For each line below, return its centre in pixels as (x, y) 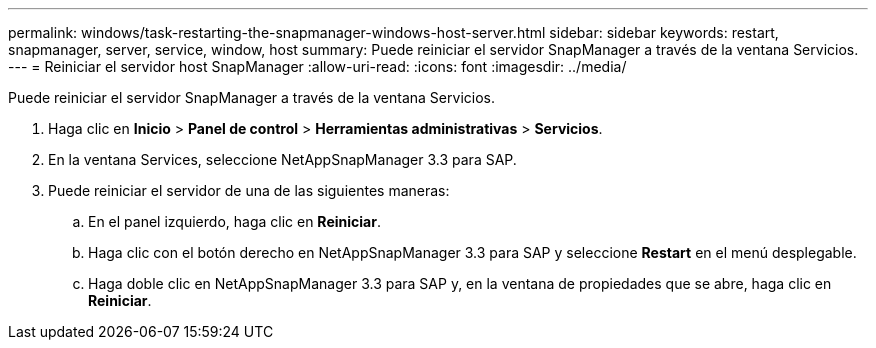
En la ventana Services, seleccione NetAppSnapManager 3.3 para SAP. (282, 159)
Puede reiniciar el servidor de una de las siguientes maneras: (249, 190)
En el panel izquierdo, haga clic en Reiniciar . (234, 221)
